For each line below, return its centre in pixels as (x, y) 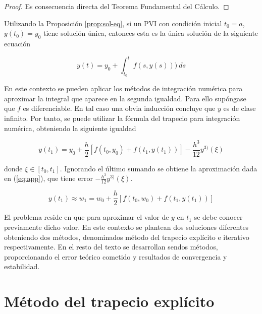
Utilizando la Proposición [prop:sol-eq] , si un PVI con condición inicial (113, 23)
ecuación (17, 43)
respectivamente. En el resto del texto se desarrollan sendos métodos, (111, 247)
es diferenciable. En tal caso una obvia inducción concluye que (119, 108)
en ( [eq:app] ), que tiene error (48, 178)
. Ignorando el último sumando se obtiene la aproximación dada (159, 168)
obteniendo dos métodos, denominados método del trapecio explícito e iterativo (127, 237)
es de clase (240, 108)
